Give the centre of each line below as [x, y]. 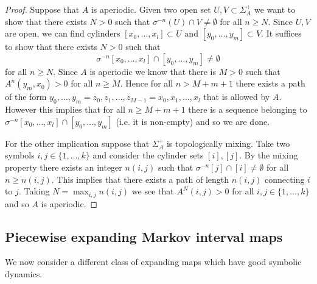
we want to [275, 9]
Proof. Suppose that [42, 9]
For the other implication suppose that [77, 143]
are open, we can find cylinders [63, 33]
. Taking [34, 191]
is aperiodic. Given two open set [151, 9]
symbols [20, 155]
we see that [153, 191]
